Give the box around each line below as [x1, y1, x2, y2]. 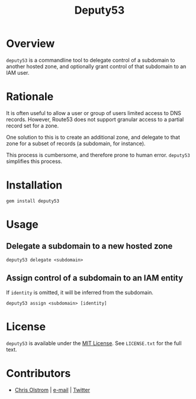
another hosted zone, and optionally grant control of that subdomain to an [6, 63, 187, 70]
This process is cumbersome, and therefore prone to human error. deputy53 [6, 151, 191, 158]
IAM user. [6, 69, 30, 76]
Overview [6, 37, 55, 50]
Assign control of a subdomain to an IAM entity [6, 273, 184, 283]
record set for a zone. [6, 122, 59, 129]
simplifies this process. [6, 158, 63, 165]
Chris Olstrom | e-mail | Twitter [14, 386, 91, 393]
